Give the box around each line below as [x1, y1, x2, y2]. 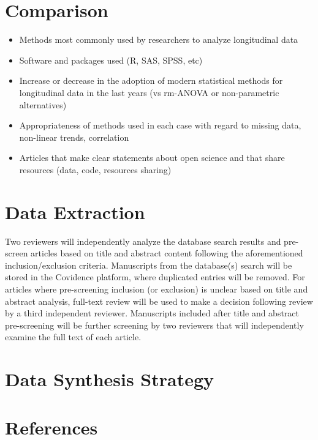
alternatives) [19, 98, 67, 111]
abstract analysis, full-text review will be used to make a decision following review [5, 294, 313, 307]
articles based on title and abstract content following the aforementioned [31, 247, 303, 259]
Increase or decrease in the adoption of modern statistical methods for [19, 74, 283, 87]
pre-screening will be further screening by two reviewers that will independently [5, 318, 304, 331]
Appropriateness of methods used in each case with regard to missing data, [19, 119, 301, 132]
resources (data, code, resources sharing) [19, 163, 172, 176]
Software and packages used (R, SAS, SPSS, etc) [19, 53, 203, 66]
